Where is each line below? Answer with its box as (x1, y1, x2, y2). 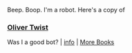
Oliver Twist (7, 22, 48, 32)
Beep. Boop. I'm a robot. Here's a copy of (7, 6, 126, 14)
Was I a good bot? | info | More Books (7, 38, 115, 46)
